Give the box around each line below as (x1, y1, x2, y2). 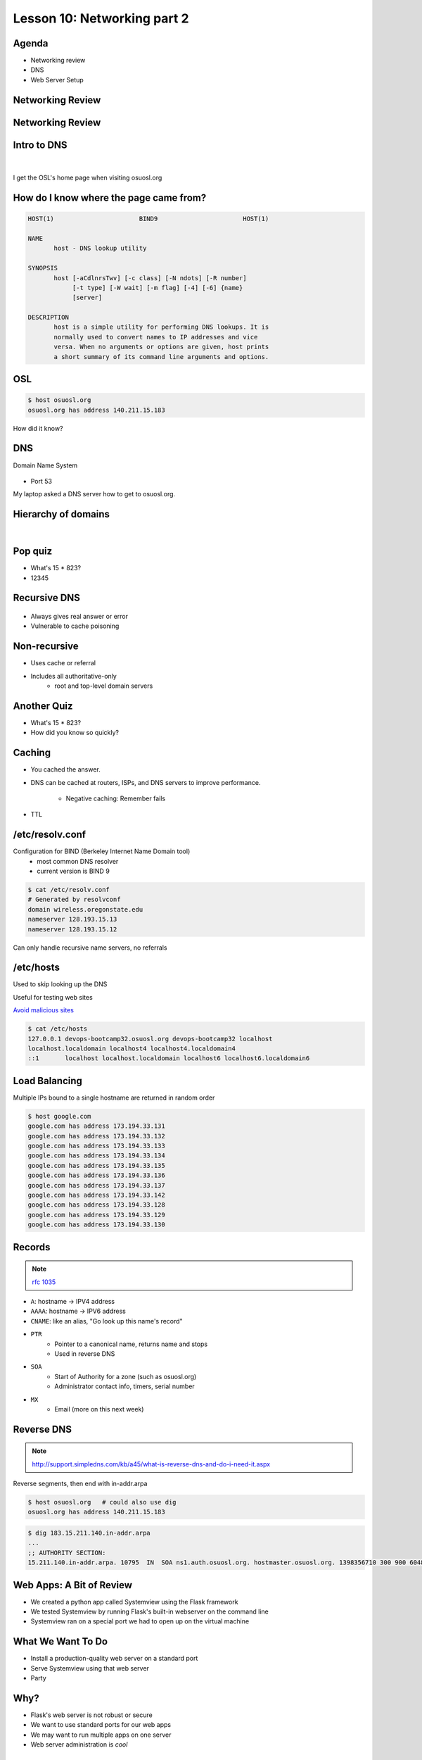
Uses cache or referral (30, 659, 96, 667)
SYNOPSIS (27, 264, 58, 272)
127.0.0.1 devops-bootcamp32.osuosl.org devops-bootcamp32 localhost (27, 1035, 273, 1043)
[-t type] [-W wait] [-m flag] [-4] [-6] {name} (72, 284, 243, 291)
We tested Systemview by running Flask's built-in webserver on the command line (30, 1607, 269, 1616)
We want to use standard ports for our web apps (30, 1721, 172, 1729)
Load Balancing (13, 1074, 82, 1087)
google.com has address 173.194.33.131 (27, 1122, 165, 1130)
